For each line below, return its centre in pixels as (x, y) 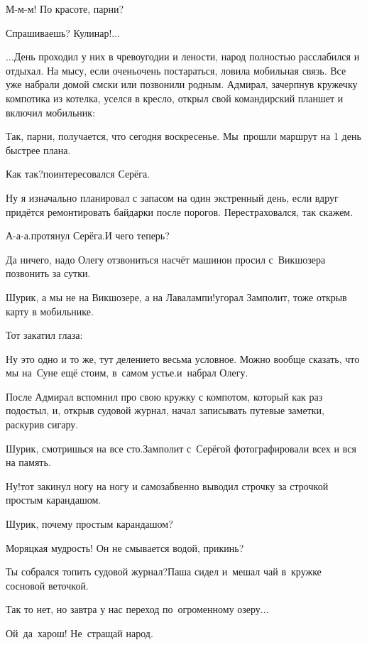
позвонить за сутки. (48, 273)
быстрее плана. (38, 150)
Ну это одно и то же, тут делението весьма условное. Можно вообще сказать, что (183, 358)
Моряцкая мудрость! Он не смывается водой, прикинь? (125, 547)
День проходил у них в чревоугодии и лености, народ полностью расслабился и (187, 56)
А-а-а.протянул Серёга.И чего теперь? (88, 235)
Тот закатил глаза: (44, 335)
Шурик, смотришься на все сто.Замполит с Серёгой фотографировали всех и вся (181, 448)
